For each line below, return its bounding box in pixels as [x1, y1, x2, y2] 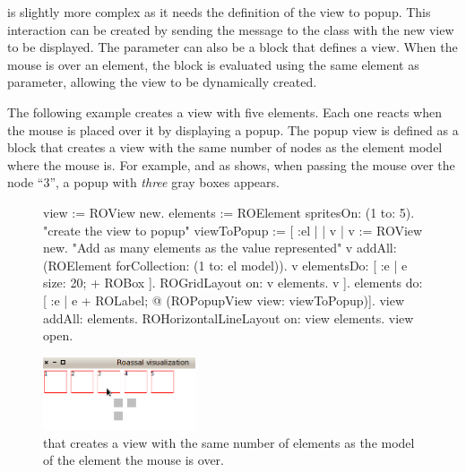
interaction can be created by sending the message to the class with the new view [7, 20, 454, 39]
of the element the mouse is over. [43, 451, 224, 469]
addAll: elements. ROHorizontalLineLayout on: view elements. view [43, 308, 414, 327]
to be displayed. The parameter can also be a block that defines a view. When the [7, 38, 458, 56]
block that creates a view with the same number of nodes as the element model [7, 138, 443, 157]
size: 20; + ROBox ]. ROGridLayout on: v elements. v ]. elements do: [43, 273, 423, 292]
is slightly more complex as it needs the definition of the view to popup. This [7, 3, 431, 21]
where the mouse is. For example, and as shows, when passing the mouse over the [7, 155, 455, 174]
